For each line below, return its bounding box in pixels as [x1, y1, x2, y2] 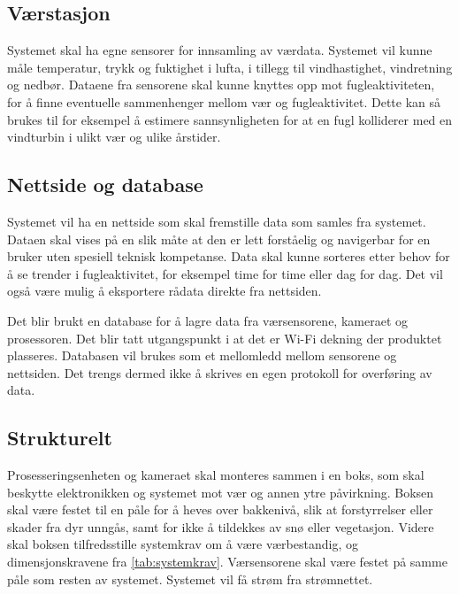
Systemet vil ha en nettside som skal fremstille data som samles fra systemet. [7, 212, 426, 230]
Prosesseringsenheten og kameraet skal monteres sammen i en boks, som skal [7, 466, 425, 484]
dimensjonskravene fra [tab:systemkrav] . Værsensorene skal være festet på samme [7, 552, 448, 571]
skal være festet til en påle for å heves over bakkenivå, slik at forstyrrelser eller [7, 500, 433, 519]
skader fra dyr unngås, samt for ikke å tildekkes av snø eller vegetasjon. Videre [7, 517, 434, 536]
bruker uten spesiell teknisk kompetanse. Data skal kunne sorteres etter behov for [7, 247, 450, 266]
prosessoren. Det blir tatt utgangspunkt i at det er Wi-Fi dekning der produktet [7, 328, 442, 347]
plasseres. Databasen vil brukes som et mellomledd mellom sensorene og [7, 346, 397, 365]
